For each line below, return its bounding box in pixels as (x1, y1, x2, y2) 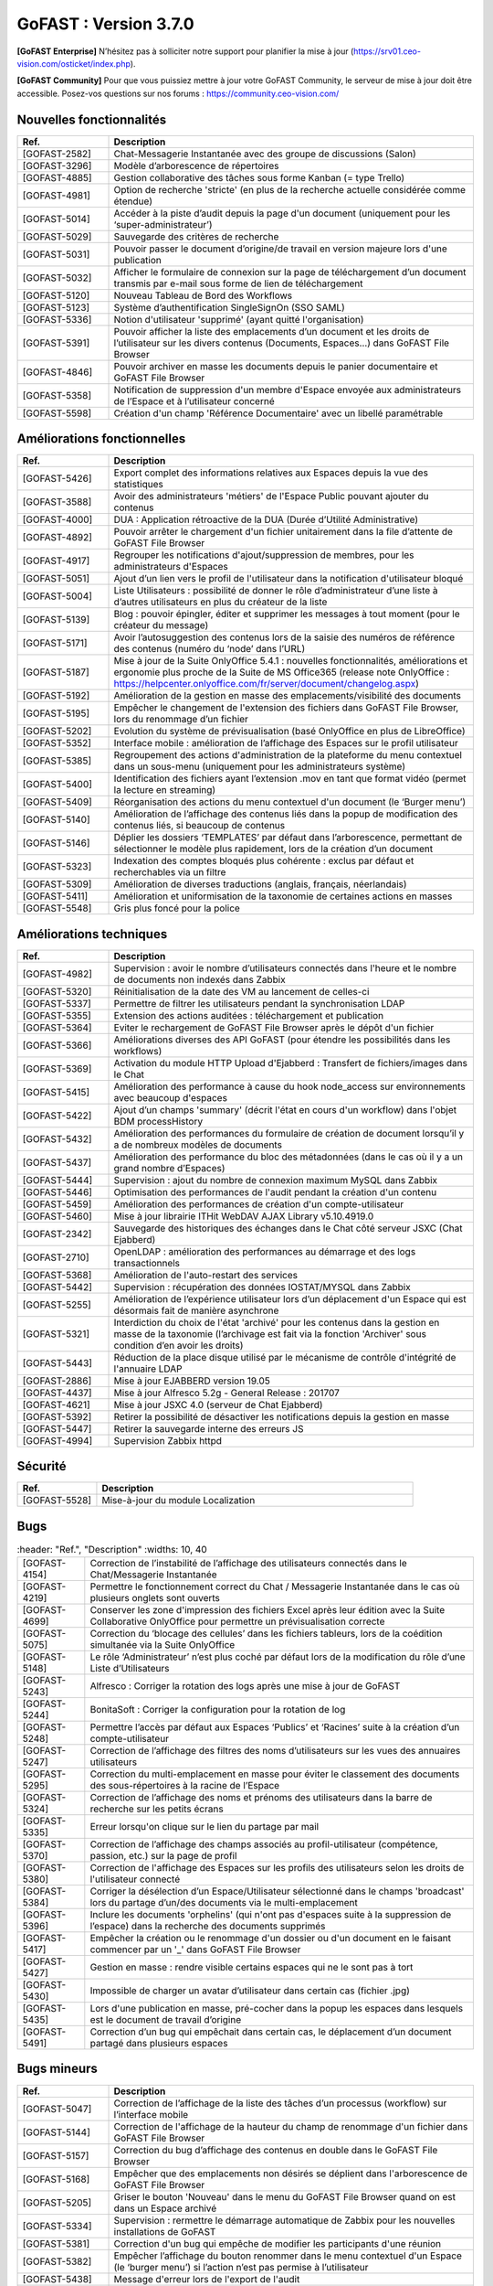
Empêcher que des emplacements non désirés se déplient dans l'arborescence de (113, 2167, 468, 2180)
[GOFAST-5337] (22, 997, 91, 1009)
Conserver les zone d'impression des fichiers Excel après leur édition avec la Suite (89, 1604, 446, 1617)
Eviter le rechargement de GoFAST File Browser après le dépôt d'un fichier (113, 1020, 435, 1033)
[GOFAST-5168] (22, 2173, 90, 2185)
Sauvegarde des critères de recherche (113, 230, 279, 242)
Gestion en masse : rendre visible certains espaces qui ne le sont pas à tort (89, 1961, 414, 1974)
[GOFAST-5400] (22, 778, 93, 791)
